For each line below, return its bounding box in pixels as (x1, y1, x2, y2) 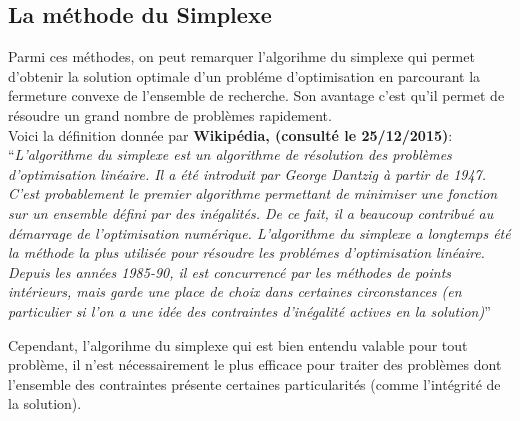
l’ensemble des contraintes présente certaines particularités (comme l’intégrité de (8, 373, 501, 394)
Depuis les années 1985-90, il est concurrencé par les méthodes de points (8, 261, 452, 282)
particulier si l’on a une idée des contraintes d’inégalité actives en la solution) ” (8, 300, 491, 321)
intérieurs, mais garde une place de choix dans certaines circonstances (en (8, 281, 462, 302)
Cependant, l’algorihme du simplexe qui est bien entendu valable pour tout (8, 334, 468, 355)
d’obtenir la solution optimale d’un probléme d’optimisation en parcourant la (8, 65, 481, 86)
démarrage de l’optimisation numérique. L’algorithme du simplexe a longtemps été (8, 222, 511, 243)
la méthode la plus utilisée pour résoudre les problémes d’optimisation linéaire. (8, 242, 485, 263)
